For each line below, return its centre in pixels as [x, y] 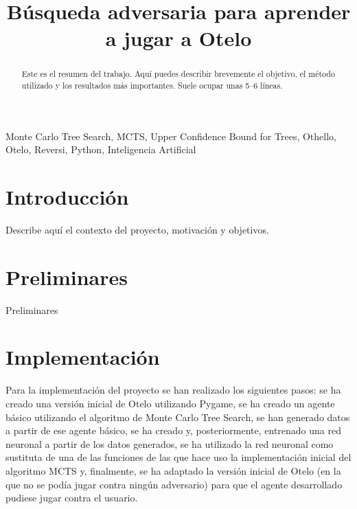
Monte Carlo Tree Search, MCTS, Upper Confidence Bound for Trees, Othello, [171, 136]
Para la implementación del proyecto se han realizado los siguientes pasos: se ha [173, 390]
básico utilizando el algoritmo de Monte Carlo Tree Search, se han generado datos [178, 417]
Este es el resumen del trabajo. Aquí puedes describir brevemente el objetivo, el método [178, 74]
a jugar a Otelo [178, 38]
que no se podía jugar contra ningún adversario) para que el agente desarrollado [174, 484]
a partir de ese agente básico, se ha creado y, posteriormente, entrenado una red [173, 430]
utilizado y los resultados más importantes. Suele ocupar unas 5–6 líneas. [152, 86]
